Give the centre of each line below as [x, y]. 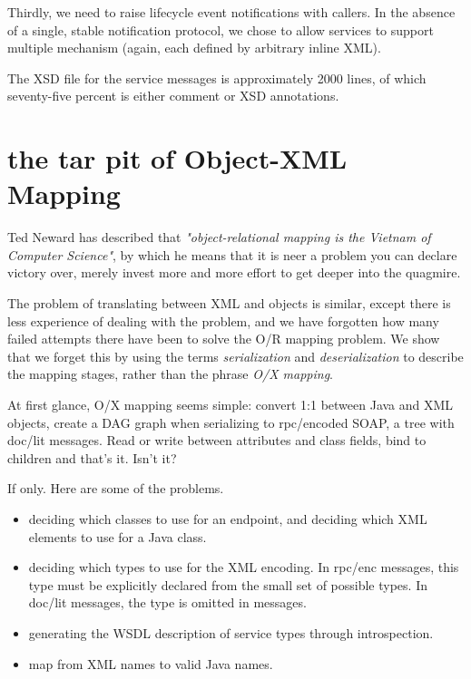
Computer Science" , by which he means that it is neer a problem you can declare [232, 254]
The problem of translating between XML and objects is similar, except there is [229, 303]
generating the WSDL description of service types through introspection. [231, 632]
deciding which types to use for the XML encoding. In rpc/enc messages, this [244, 567]
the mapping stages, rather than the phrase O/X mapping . [170, 374]
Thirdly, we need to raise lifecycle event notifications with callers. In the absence [231, 12]
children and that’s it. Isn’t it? [92, 457]
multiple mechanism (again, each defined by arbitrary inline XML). [194, 48]
